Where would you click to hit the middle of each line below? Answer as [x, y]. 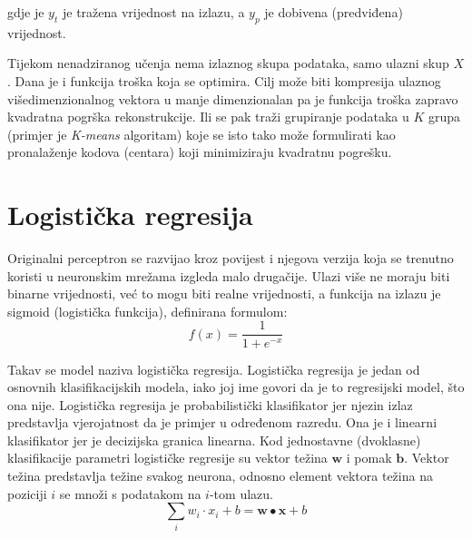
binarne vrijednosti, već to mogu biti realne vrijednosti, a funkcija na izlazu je [224, 293]
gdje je [26, 12]
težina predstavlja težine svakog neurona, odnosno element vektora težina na [220, 476]
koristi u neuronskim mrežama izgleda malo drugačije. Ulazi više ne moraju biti [229, 275]
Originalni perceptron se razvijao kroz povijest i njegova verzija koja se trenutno [231, 258]
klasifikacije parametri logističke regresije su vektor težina [167, 458]
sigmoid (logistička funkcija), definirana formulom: [147, 311]
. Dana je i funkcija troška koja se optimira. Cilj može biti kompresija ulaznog [224, 80]
